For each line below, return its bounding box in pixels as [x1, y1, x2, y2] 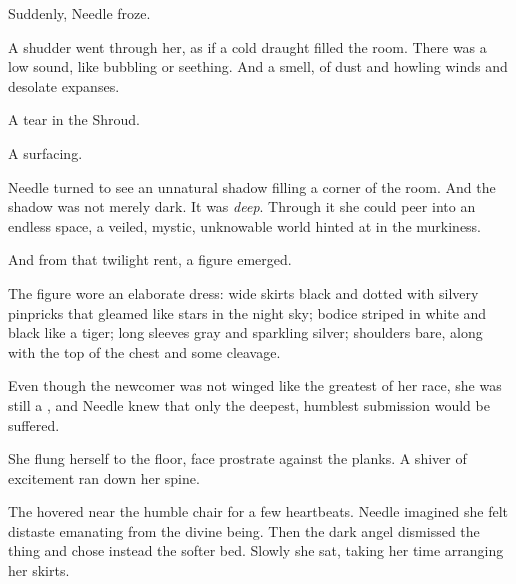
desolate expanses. [8, 75, 120, 96]
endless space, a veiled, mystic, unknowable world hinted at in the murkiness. [8, 215, 482, 236]
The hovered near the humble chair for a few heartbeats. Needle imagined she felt [8, 501, 509, 522]
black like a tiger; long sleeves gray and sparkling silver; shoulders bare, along [8, 322, 483, 343]
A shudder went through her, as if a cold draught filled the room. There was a [8, 36, 487, 57]
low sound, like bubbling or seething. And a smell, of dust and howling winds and [8, 56, 508, 77]
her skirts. [8, 560, 70, 581]
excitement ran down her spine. [8, 467, 200, 488]
